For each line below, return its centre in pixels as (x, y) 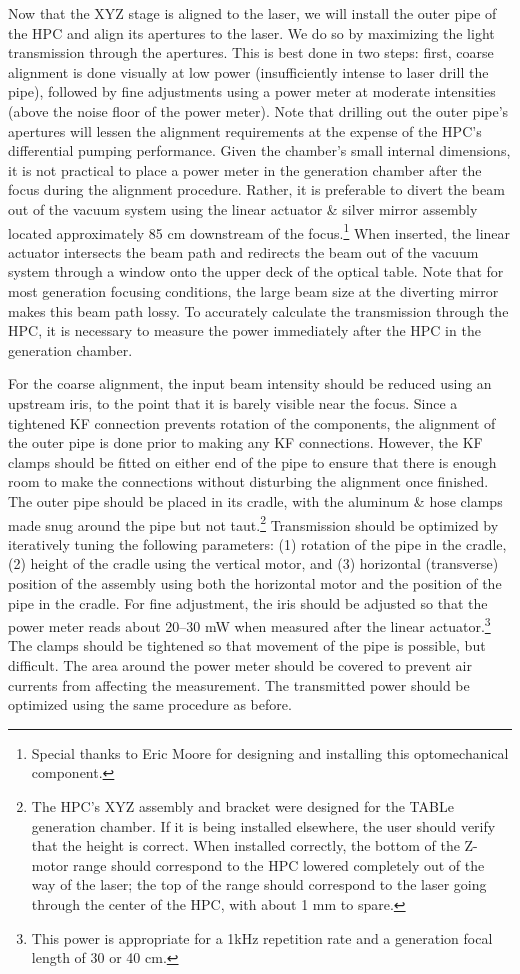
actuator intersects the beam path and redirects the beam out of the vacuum (243, 251)
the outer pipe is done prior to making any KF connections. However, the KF (245, 442)
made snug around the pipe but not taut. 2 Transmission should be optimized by (253, 523)
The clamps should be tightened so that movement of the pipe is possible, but (247, 645)
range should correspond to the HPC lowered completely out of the (279, 864)
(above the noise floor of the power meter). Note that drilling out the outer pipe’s (258, 110)
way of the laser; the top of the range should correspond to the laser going (259, 884)
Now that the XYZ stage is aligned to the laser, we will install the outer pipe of (252, 13)
